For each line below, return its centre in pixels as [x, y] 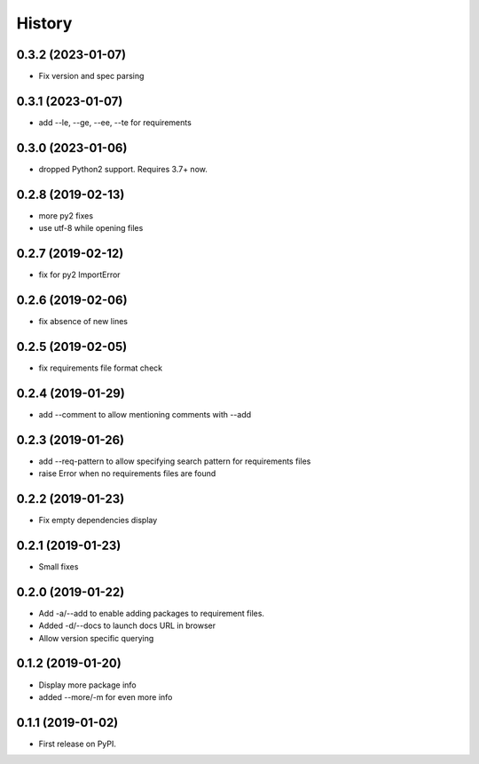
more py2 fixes [66, 215]
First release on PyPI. [78, 744]
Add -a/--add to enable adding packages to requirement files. [152, 613]
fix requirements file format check [101, 368]
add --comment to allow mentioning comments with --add [145, 414]
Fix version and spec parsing [91, 76]
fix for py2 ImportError [79, 275]
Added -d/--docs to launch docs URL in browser [127, 625]
